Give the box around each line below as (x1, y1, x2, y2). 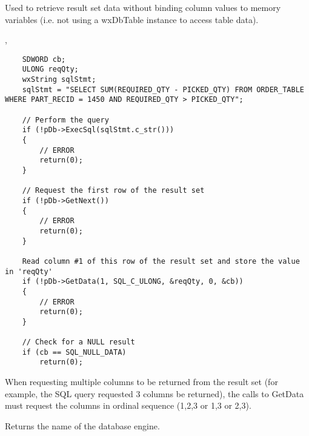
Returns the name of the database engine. (5, 419, 160, 432)
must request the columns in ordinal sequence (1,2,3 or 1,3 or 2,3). (5, 399, 251, 412)
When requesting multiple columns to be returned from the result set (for (5, 375, 278, 388)
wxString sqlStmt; (22, 75, 96, 84)
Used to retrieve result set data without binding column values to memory (5, 1, 281, 13)
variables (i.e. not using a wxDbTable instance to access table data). (5, 13, 259, 25)
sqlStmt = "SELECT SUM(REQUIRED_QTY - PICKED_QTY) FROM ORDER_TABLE (22, 85, 304, 94)
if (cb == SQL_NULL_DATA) (22, 347, 127, 357)
